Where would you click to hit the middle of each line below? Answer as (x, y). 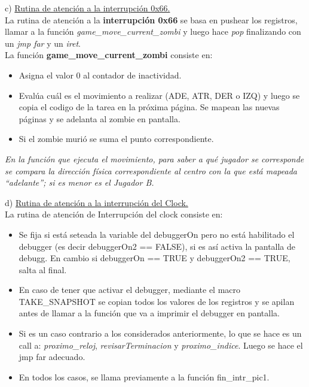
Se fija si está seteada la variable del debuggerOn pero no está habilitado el (157, 234)
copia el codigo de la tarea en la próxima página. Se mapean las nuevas (149, 107)
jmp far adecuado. (52, 357)
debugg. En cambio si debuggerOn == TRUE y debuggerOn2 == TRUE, (154, 258)
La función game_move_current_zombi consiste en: (109, 55)
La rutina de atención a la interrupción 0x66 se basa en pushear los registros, (151, 19)
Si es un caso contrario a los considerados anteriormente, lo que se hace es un (160, 333)
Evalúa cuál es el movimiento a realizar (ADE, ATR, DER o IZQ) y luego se (159, 95)
